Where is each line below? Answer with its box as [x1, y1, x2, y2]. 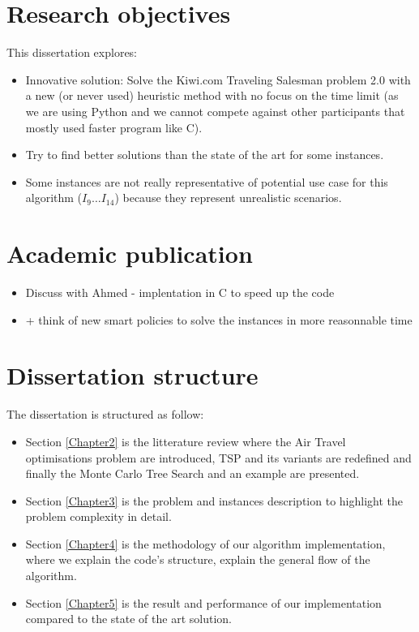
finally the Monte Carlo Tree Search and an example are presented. [25, 465, 360, 482]
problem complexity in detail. [25, 508, 172, 525]
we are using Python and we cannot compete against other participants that [25, 102, 405, 119]
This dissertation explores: [6, 44, 137, 61]
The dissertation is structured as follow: [6, 406, 204, 423]
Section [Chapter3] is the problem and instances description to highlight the [25, 492, 403, 509]
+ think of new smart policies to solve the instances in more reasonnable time [25, 311, 413, 328]
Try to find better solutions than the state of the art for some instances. [25, 146, 384, 163]
